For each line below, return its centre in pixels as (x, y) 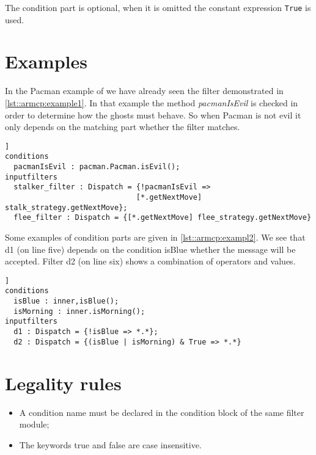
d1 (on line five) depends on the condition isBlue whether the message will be (150, 249)
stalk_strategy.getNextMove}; (66, 207)
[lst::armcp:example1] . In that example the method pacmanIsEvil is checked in (152, 102)
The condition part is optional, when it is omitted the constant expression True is (158, 7)
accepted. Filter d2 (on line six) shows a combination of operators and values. (150, 261)
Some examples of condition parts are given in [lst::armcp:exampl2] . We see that (155, 237)
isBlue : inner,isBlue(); (66, 301)
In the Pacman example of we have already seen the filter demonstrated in (144, 91)
